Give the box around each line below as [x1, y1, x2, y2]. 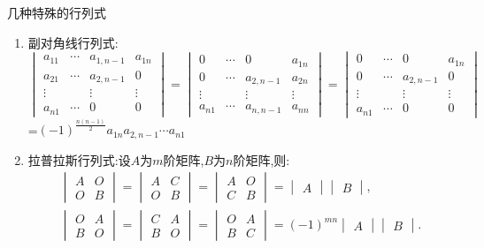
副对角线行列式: [27, 33, 119, 51]
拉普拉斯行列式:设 [27, 150, 131, 169]
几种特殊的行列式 [7, 4, 106, 21]
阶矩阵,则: [233, 150, 290, 169]
